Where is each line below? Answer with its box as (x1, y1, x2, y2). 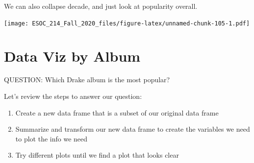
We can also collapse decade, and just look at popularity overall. (4, 1, 198, 11)
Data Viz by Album (4, 46, 141, 66)
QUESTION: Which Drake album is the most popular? (4, 74, 170, 85)
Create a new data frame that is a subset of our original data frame (15, 107, 219, 117)
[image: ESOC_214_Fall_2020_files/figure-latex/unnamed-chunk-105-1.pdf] (4, 20, 250, 27)
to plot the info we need (15, 133, 88, 143)
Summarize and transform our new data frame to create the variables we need (15, 124, 250, 134)
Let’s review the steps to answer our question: (4, 91, 142, 101)
